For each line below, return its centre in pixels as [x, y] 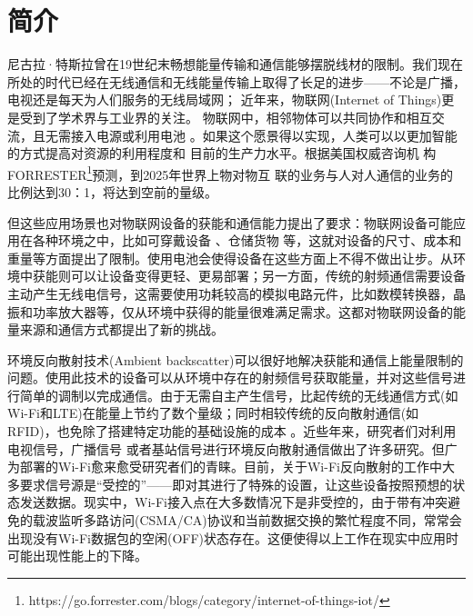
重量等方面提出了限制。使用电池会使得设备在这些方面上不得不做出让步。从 [230, 258]
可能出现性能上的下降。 [77, 556]
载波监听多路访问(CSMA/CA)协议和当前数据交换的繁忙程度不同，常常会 [247, 520]
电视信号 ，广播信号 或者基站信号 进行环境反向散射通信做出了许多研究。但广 [232, 448]
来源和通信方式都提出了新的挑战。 [121, 329]
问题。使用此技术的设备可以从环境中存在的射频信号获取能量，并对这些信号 [230, 378]
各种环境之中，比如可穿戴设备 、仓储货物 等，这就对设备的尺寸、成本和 [247, 240]
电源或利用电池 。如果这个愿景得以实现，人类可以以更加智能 [277, 135]
